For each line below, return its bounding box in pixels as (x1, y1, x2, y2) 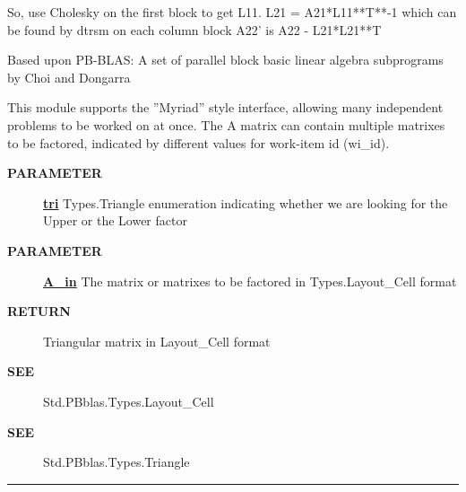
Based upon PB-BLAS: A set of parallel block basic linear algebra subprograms (7, 50, 444, 69)
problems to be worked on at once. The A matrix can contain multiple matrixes (7, 115, 445, 134)
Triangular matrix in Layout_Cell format (43, 331, 271, 350)
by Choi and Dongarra (7, 67, 131, 86)
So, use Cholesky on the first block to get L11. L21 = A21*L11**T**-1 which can (7, 3, 457, 21)
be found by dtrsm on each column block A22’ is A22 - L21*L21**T (7, 20, 382, 39)
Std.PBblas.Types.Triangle (43, 452, 190, 471)
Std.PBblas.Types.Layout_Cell (43, 391, 214, 410)
